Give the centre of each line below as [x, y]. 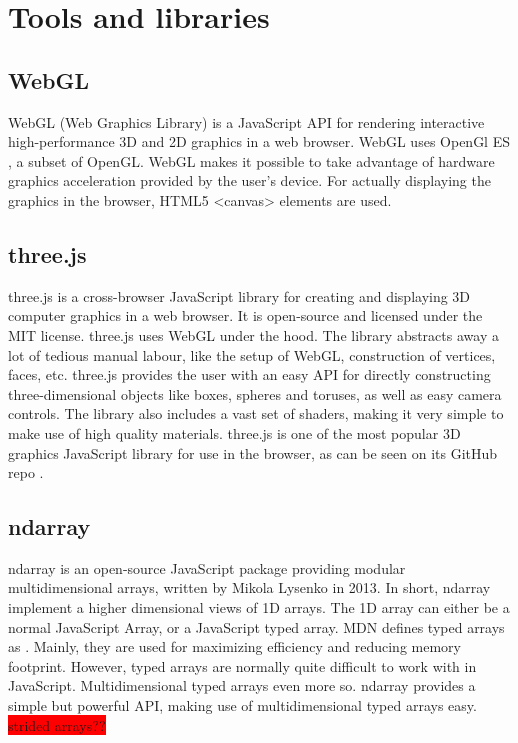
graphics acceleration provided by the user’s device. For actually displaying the [249, 180]
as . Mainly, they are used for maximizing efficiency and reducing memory [234, 646]
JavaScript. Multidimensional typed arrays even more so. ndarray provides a [242, 685]
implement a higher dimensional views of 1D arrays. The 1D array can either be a [259, 607]
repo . [26, 472]
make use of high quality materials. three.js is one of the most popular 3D [234, 432]
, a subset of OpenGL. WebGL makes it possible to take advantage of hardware [251, 160]
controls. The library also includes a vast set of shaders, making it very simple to [256, 413]
